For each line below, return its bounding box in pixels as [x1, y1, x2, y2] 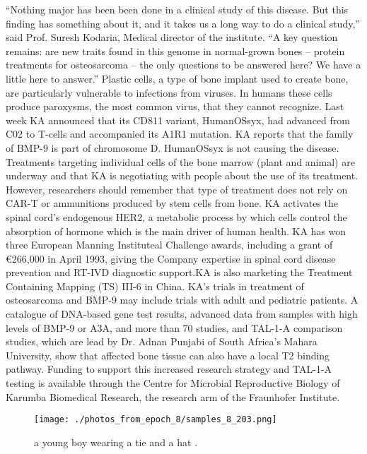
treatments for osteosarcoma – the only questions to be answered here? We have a [6, 57, 361, 72]
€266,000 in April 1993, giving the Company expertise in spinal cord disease [6, 251, 336, 265]
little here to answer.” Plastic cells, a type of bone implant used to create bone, [6, 71, 349, 85]
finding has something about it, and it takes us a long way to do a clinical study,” [6, 16, 360, 30]
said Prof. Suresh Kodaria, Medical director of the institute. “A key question [6, 30, 338, 44]
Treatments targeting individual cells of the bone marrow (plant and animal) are [6, 154, 355, 169]
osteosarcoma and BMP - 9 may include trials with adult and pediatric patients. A [6, 292, 359, 307]
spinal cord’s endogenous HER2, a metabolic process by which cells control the [6, 209, 347, 224]
